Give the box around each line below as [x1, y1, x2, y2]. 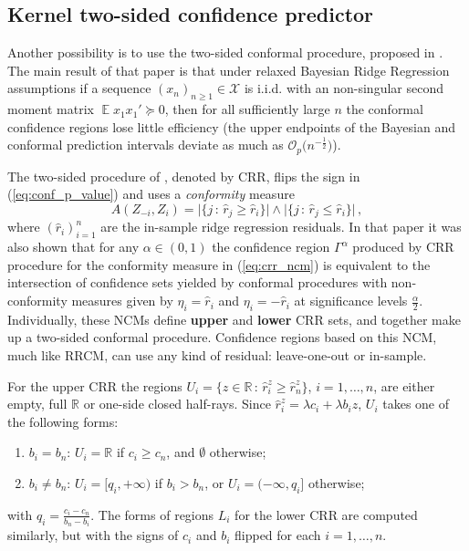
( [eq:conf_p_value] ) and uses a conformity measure [7, 184, 295, 203]
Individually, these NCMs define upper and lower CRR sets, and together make [7, 309, 461, 328]
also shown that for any [7, 237, 140, 256]
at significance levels [294, 291, 408, 310]
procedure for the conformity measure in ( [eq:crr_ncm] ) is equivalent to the [7, 255, 431, 274]
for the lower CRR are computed [234, 504, 418, 524]
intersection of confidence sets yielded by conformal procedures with [7, 273, 388, 292]
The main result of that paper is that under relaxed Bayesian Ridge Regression [7, 60, 450, 79]
